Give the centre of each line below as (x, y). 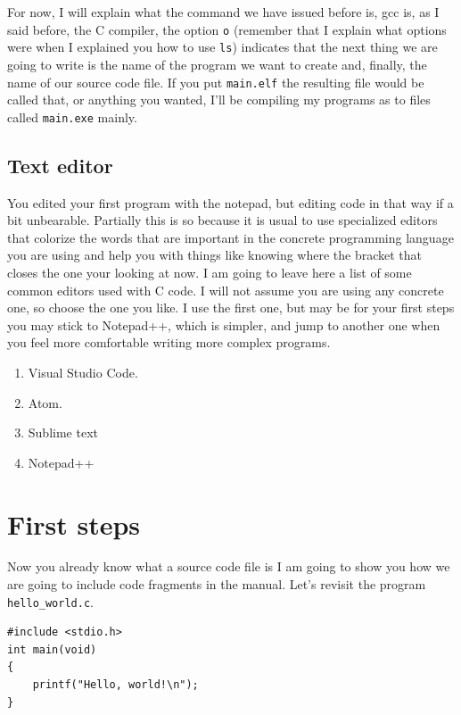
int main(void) (52, 649)
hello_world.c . (50, 601)
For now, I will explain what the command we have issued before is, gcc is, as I (223, 12)
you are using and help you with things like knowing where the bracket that (215, 255)
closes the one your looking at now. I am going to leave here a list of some (210, 272)
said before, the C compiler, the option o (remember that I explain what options (227, 29)
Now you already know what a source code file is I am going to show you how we (229, 566)
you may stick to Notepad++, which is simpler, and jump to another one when (224, 324)
